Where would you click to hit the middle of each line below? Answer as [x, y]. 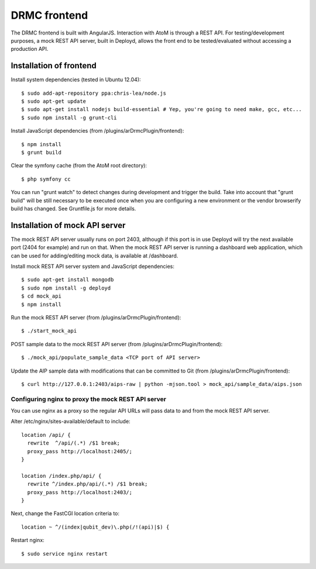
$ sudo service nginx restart [65, 554]
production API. [30, 49]
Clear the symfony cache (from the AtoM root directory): [79, 165]
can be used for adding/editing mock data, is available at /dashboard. [95, 256]
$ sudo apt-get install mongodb [68, 280]
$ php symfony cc [46, 179]
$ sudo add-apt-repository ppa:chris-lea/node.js [94, 93]
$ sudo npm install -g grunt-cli [69, 118]
